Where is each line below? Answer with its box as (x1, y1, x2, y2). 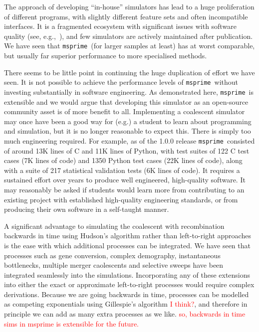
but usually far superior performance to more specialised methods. (4, 50, 207, 61)
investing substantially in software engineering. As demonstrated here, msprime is (4, 86, 254, 97)
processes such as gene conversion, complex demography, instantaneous (4, 250, 221, 260)
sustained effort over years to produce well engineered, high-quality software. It (4, 174, 246, 185)
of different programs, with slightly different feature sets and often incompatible (4, 11, 248, 21)
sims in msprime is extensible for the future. (4, 318, 139, 329)
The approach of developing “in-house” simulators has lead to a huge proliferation (4, 1, 255, 11)
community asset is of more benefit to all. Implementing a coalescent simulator (4, 106, 245, 117)
